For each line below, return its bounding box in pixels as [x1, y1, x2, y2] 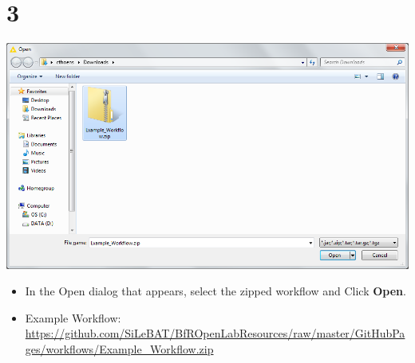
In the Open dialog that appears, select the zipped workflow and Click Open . [25, 283, 406, 299]
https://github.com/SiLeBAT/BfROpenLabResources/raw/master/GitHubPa [25, 325, 405, 342]
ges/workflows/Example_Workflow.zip [25, 341, 214, 357]
